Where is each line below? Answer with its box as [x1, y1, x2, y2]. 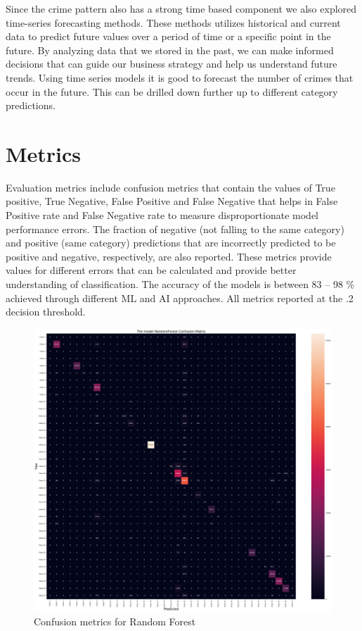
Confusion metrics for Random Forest [34, 614, 196, 629]
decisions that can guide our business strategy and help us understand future [6, 56, 337, 71]
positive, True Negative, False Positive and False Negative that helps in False [6, 194, 338, 208]
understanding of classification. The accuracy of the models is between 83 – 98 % [6, 277, 355, 292]
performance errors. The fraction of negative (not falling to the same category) [6, 221, 344, 236]
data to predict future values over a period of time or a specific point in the [6, 29, 331, 44]
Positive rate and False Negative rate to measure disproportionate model [6, 208, 318, 223]
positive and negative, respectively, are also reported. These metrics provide [6, 249, 332, 263]
